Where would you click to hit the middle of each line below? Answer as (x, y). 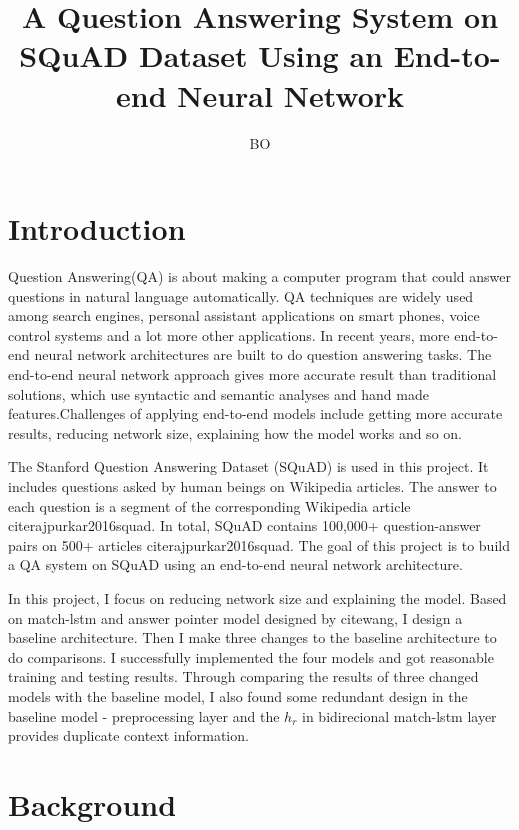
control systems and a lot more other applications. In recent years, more (229, 334)
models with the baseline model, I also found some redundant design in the (238, 695)
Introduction (97, 228)
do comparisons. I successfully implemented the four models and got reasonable (251, 656)
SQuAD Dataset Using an (201, 55)
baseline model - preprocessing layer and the (144, 715)
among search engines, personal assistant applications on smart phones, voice (244, 315)
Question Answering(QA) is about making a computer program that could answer (259, 276)
